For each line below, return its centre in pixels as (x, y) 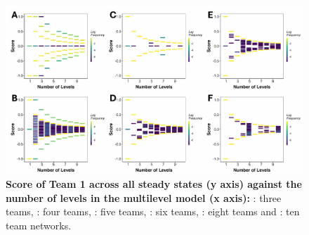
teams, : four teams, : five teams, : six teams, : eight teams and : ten (153, 211)
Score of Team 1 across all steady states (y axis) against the (154, 184)
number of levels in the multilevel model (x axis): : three (144, 197)
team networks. (39, 225)
